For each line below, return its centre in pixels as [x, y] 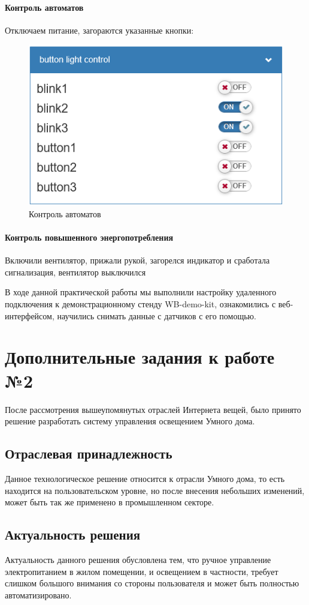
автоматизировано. [38, 594]
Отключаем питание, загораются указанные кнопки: [99, 30]
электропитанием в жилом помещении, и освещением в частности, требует [142, 571]
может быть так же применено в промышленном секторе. [110, 502]
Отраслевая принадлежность [89, 453]
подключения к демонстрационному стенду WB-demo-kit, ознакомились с [140, 304]
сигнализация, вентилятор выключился [75, 272]
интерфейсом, [30, 315]
